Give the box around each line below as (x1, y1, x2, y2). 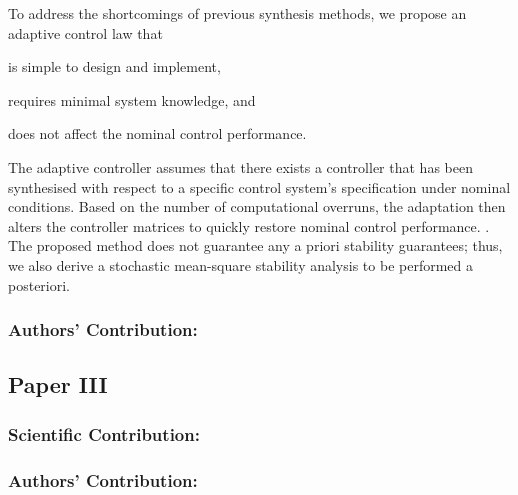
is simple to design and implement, (8, 56, 221, 77)
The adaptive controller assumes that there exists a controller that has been (8, 156, 473, 177)
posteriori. (8, 274, 71, 295)
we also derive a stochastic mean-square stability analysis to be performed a (8, 254, 473, 275)
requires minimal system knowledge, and (8, 89, 256, 110)
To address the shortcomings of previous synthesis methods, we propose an (8, 3, 467, 23)
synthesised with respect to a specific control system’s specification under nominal (8, 176, 511, 197)
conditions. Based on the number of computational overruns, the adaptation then (8, 196, 506, 217)
